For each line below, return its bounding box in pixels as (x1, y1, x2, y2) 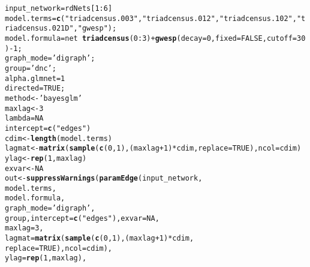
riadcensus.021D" (5, 24, 74, 33)
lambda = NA (5, 114, 44, 123)
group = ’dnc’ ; (5, 64, 56, 73)
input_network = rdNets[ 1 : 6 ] (5, 4, 113, 13)
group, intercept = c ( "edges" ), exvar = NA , (5, 214, 159, 223)
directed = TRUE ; (5, 84, 65, 93)
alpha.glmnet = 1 (5, 74, 65, 83)
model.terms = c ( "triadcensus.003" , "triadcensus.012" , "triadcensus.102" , (5, 14, 297, 23)
